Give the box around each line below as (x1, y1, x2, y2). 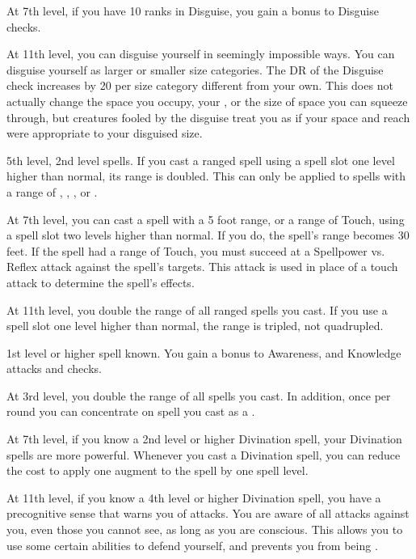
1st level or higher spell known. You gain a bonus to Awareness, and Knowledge (6, 344, 401, 361)
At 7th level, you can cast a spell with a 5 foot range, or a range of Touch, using (6, 210, 405, 227)
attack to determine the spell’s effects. (6, 273, 195, 290)
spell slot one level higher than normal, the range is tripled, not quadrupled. (6, 317, 384, 334)
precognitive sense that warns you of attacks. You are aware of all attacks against (6, 505, 410, 522)
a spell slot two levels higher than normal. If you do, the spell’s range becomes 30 (6, 227, 410, 244)
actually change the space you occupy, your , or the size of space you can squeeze (6, 92, 408, 109)
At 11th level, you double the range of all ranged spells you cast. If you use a (6, 301, 388, 318)
